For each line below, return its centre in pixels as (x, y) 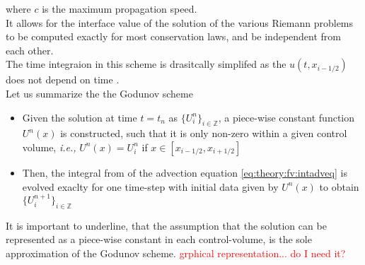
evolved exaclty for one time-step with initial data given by (150, 186)
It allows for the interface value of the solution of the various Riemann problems (180, 22)
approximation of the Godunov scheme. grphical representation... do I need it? (176, 253)
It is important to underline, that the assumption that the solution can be (166, 225)
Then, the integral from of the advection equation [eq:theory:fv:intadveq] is (185, 172)
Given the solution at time (80, 117)
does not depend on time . (63, 79)
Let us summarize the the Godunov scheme (99, 93)
